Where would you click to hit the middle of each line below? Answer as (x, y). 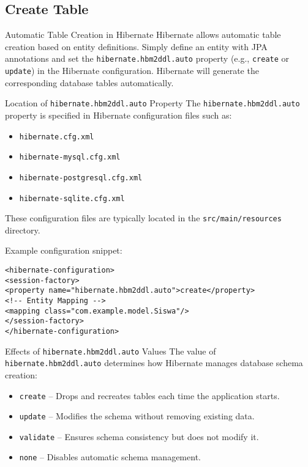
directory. (23, 230)
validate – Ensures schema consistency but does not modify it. (139, 436)
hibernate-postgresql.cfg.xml (81, 178)
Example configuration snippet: (64, 250)
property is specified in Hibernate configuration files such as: (118, 115)
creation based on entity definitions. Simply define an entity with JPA (136, 46)
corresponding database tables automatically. (89, 82)
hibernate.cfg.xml (57, 137)
